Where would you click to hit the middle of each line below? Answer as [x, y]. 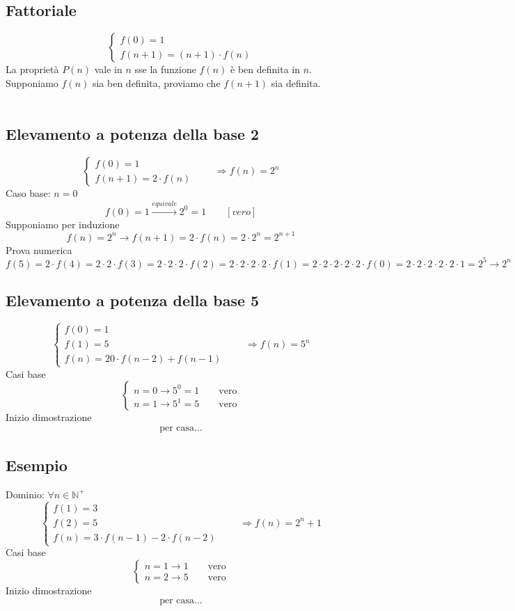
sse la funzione [165, 69]
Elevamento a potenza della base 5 [133, 300]
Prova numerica [39, 249]
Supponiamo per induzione [63, 224]
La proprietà [32, 69]
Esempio [37, 465]
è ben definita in [265, 69]
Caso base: [28, 193]
